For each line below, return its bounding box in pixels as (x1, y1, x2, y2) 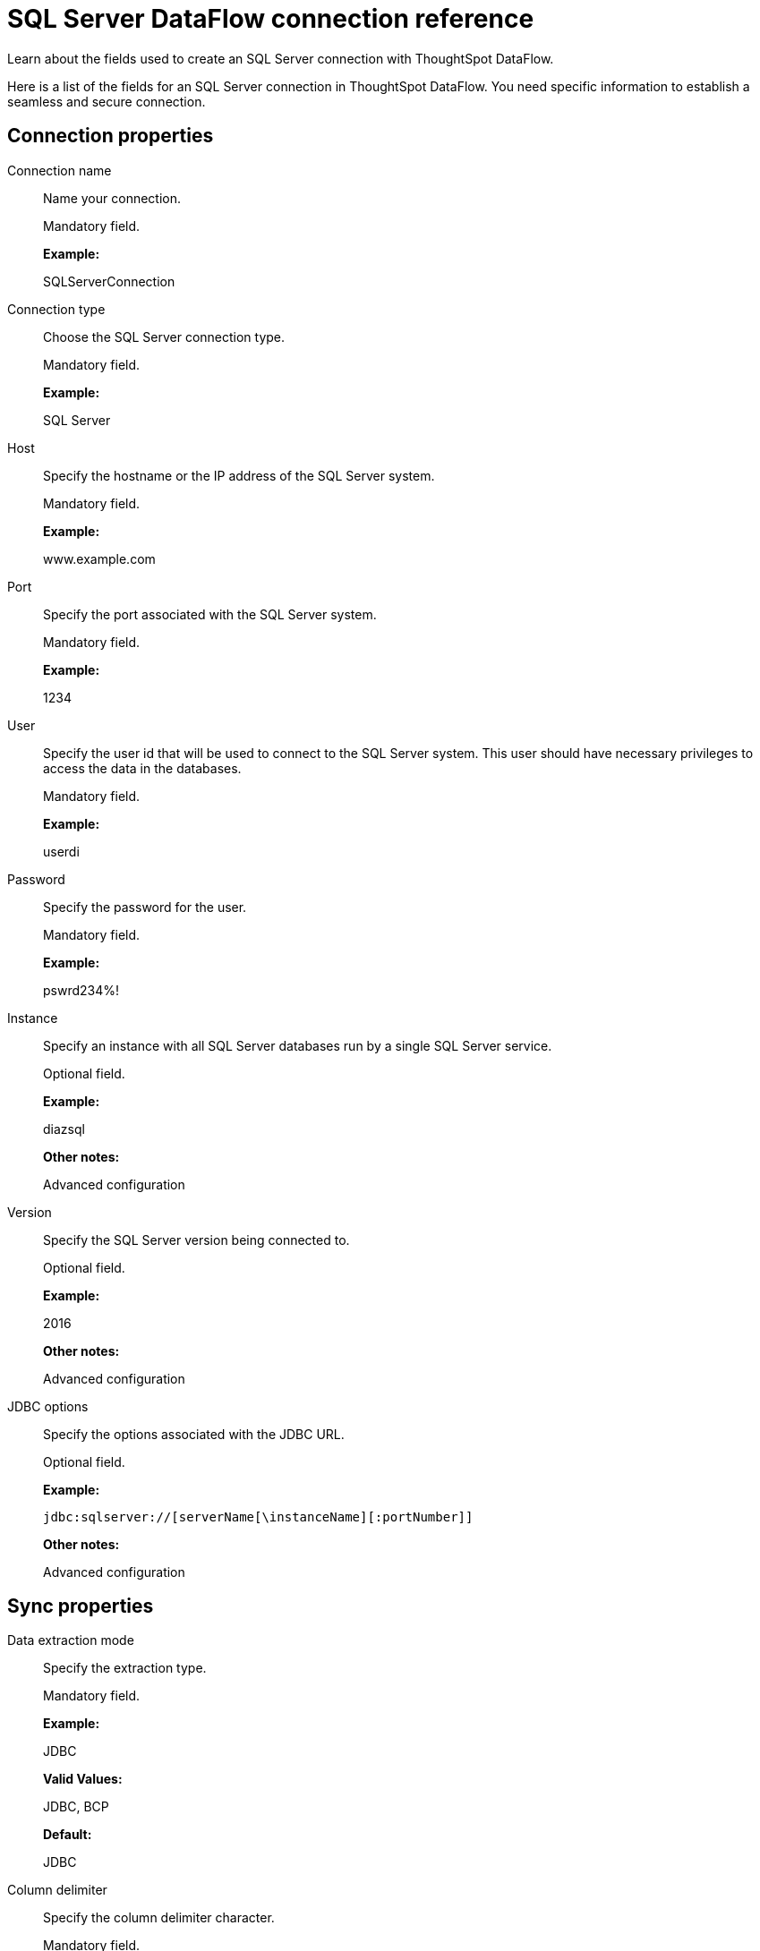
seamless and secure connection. (7, 93, 206, 109)
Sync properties (7, 1595, 154, 1618)
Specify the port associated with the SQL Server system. (43, 606, 377, 622)
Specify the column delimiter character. (43, 1910, 275, 1926)
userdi (43, 843, 80, 859)
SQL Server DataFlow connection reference (7, 4, 534, 34)
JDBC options (7, 1398, 89, 1414)
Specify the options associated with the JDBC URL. (43, 1426, 345, 1442)
